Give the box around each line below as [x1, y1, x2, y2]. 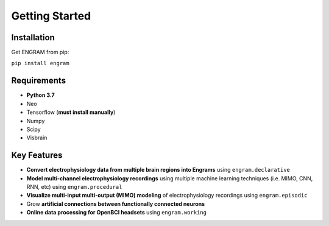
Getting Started [11, 9, 91, 23]
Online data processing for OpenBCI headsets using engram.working [26, 209, 207, 216]
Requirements [11, 76, 66, 86]
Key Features [11, 150, 63, 161]
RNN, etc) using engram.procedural [26, 183, 122, 190]
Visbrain [26, 134, 48, 141]
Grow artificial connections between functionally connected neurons [26, 200, 205, 207]
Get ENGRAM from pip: [11, 49, 69, 56]
